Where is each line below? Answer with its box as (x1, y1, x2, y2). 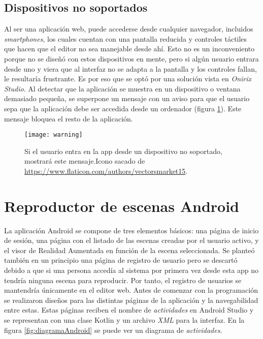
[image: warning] (24, 131, 83, 139)
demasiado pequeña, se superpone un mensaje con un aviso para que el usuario (4, 93, 250, 104)
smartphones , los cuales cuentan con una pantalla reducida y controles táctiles (4, 33, 247, 44)
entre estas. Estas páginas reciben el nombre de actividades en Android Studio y (4, 304, 254, 315)
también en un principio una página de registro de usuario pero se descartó (4, 255, 238, 265)
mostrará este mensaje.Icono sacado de (24, 156, 145, 166)
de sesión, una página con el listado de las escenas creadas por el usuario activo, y (4, 235, 259, 245)
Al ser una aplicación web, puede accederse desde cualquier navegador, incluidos (4, 23, 253, 34)
